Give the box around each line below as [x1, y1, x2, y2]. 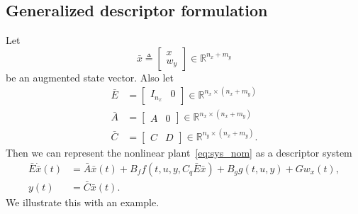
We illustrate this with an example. [6, 194, 160, 209]
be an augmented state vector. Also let [6, 69, 174, 84]
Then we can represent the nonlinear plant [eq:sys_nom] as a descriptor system [6, 145, 352, 159]
